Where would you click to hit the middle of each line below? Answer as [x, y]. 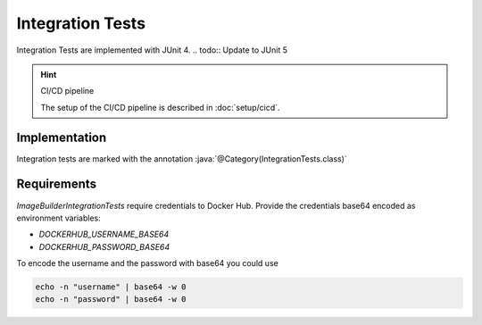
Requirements [57, 184]
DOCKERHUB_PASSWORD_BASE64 [104, 246]
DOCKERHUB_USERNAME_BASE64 [104, 234]
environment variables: [59, 218]
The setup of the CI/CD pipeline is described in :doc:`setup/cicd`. [160, 107]
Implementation [62, 137]
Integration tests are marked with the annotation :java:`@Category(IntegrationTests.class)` [182, 158]
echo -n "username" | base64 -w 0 [111, 287]
